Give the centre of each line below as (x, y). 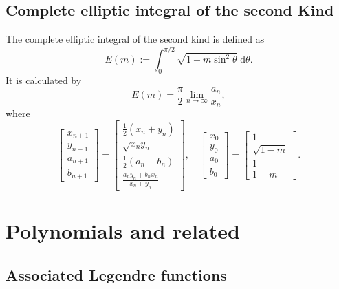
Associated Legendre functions (116, 274)
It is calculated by (44, 80)
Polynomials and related (123, 231)
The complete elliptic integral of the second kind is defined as (135, 39)
